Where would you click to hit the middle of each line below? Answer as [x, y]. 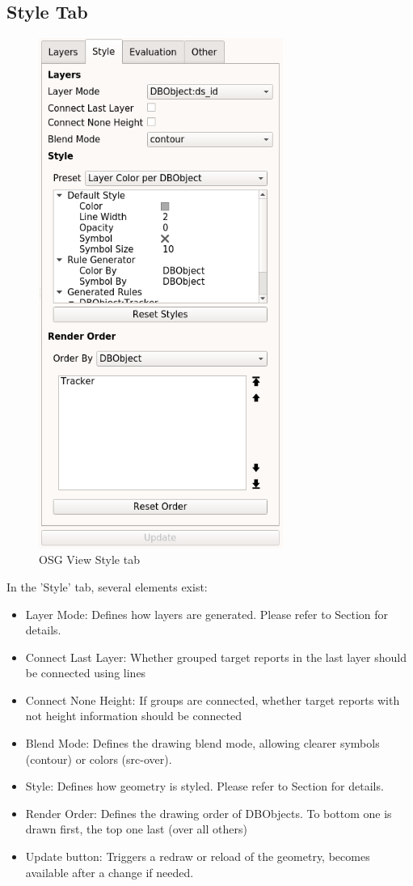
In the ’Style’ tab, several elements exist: [107, 586]
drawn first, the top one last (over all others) [136, 829]
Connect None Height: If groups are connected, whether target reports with [213, 699]
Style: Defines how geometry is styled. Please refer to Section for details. [204, 786]
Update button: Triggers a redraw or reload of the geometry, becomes [198, 856]
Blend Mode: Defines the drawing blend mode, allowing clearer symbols [202, 743]
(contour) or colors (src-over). [99, 759]
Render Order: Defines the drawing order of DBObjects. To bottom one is [209, 813]
